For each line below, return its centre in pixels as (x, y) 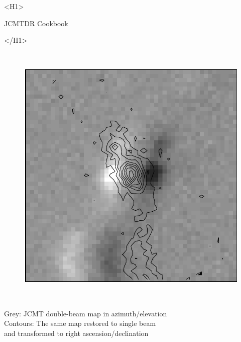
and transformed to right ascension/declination (76, 333)
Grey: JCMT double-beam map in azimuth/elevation (86, 313)
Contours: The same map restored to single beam (80, 323)
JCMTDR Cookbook (36, 23)
